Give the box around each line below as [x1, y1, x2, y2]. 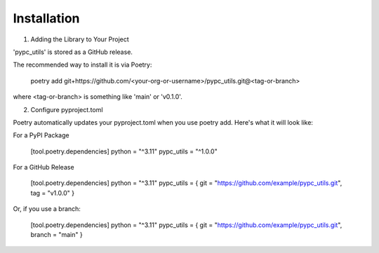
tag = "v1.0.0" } [30, 189, 75, 197]
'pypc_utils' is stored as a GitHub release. [13, 48, 133, 56]
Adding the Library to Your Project [30, 35, 129, 43]
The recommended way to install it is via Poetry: [13, 60, 152, 69]
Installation [13, 11, 80, 26]
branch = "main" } [30, 231, 84, 239]
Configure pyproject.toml [30, 105, 103, 114]
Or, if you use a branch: [13, 205, 81, 213]
